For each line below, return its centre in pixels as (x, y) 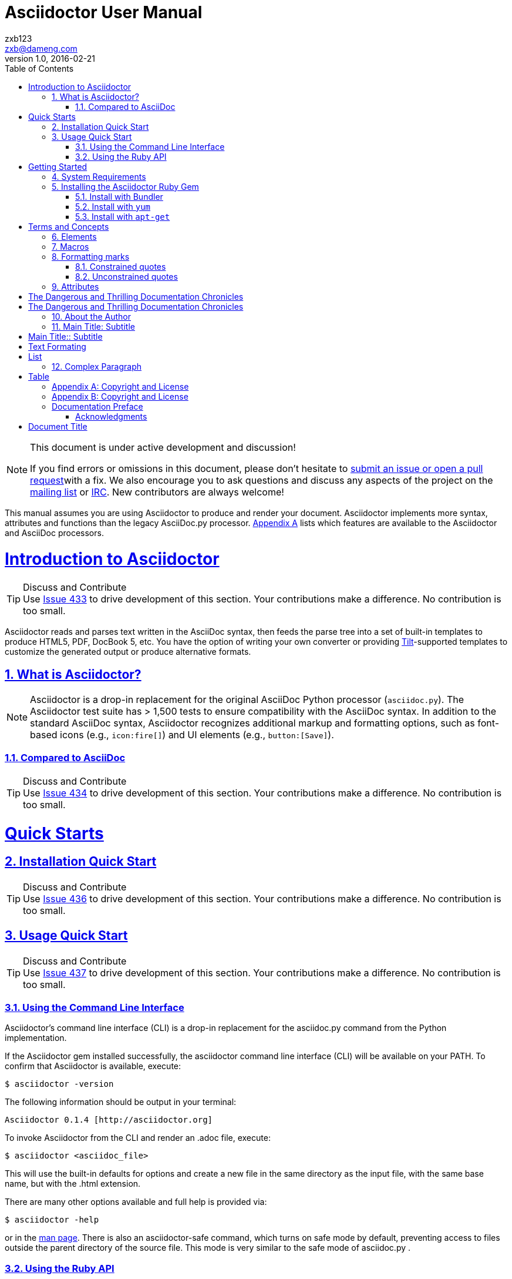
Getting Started (58, 166)
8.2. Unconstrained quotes (127, 276)
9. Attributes (75, 286)
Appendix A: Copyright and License (120, 386)
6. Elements (74, 236)
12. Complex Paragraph (97, 366)
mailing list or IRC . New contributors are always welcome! (157, 492)
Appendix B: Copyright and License (120, 396)
